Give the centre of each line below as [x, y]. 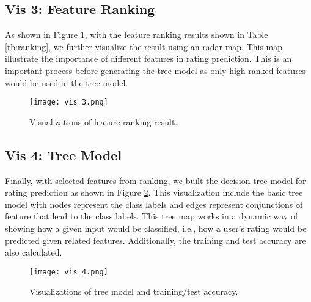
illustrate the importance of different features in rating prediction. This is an [148, 58]
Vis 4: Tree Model [64, 154]
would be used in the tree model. [67, 82]
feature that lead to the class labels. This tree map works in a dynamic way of [152, 216]
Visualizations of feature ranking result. [104, 121]
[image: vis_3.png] [69, 102]
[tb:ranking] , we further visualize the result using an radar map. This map [144, 46]
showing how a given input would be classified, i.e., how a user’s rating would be [156, 228]
